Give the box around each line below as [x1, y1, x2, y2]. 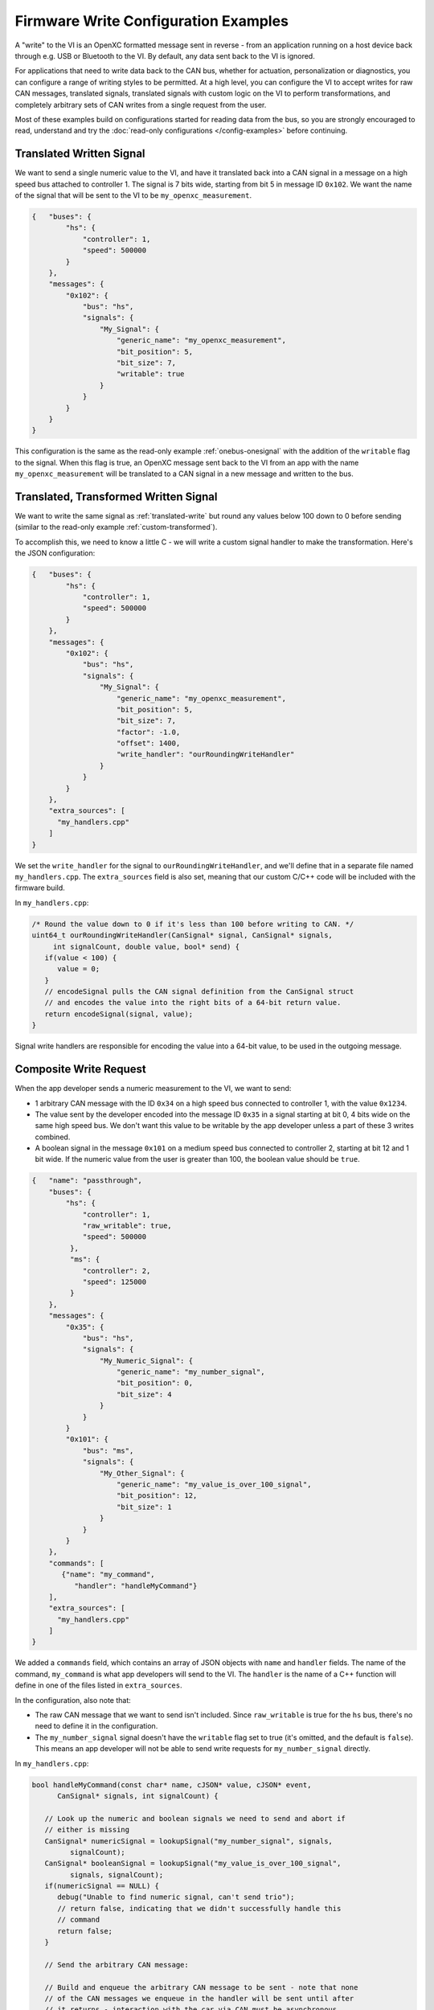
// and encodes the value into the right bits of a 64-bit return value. [44, 998, 342, 1007]
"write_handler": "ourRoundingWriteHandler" [117, 750, 295, 759]
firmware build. [14, 883, 66, 892]
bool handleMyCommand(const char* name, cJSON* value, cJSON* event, [31, 1780, 312, 1789]
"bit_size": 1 [117, 1502, 172, 1512]
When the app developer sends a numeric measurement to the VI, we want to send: [14, 1084, 292, 1093]
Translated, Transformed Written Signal [14, 490, 218, 503]
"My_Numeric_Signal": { [99, 1356, 193, 1365]
